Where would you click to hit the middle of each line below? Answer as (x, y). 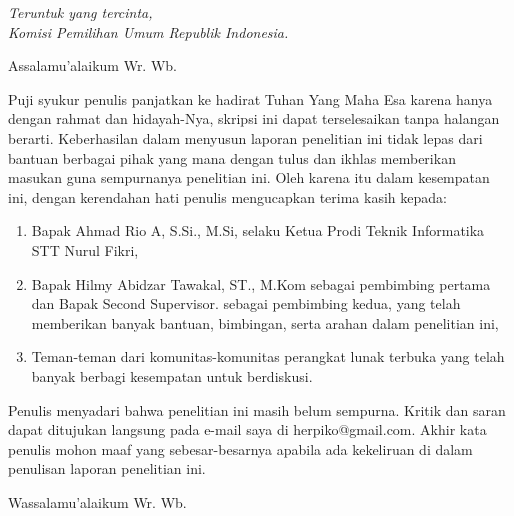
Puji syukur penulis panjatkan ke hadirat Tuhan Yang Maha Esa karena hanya (250, 98)
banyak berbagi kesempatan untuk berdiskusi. (172, 375)
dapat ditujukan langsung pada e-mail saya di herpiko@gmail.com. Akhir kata (247, 429)
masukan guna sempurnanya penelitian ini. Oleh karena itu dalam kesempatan (249, 177)
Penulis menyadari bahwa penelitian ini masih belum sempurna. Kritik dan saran (257, 409)
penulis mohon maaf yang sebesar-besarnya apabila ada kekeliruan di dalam (240, 448)
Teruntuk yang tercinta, (80, 12)
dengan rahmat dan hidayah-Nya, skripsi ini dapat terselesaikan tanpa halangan (254, 118)
